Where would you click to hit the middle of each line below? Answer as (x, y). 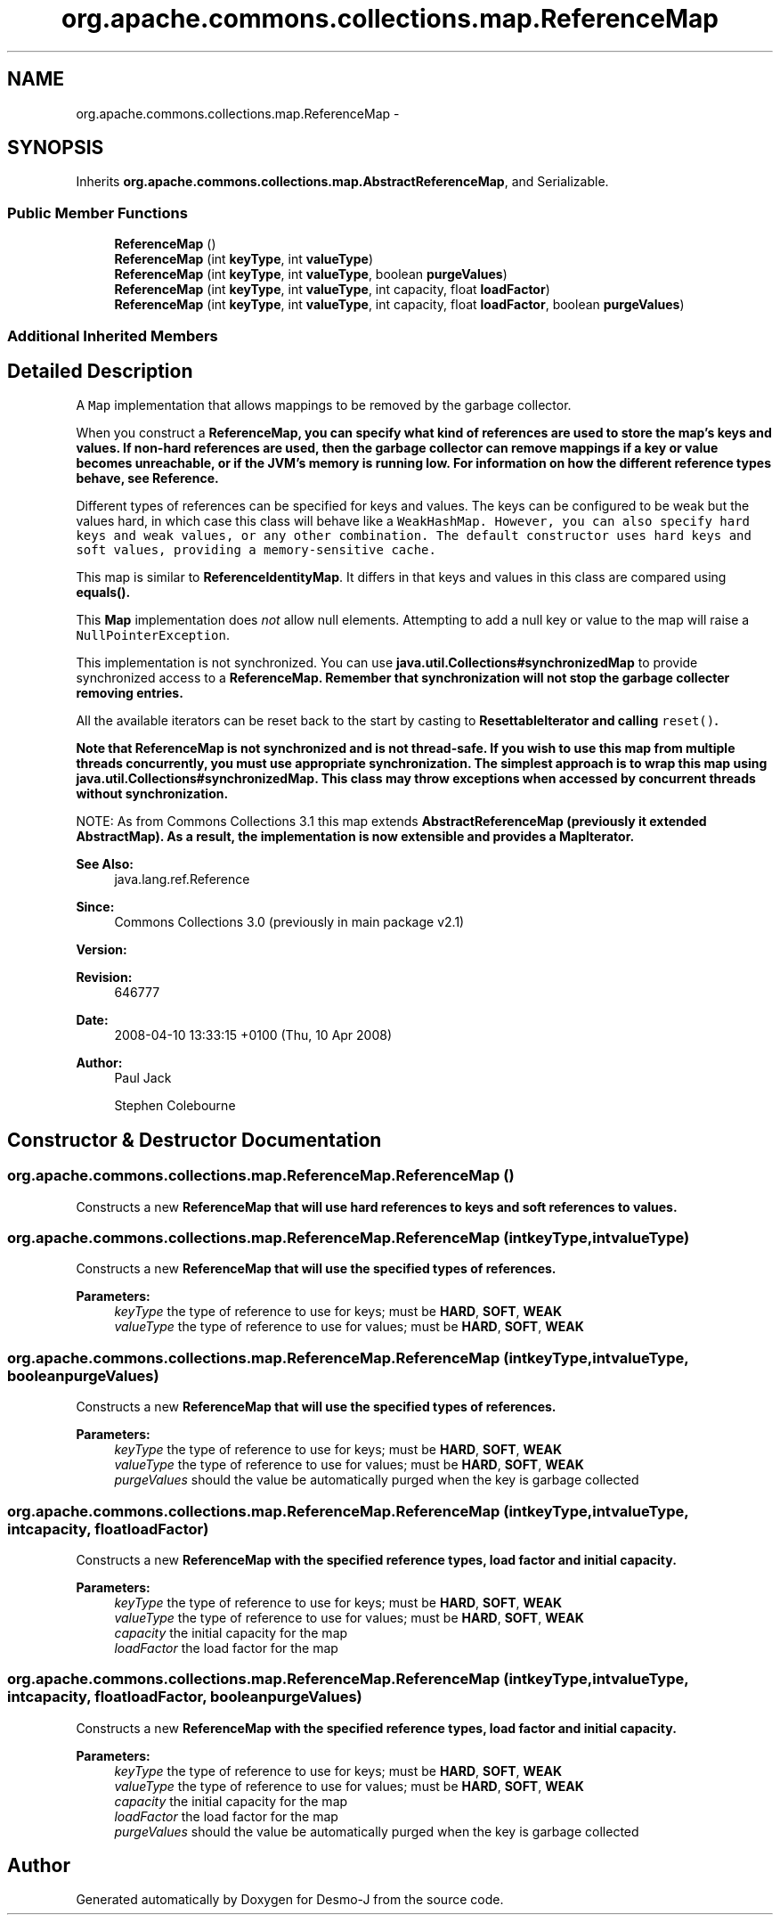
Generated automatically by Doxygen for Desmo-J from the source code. (290, 1900)
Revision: (104, 977)
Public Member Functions (97, 213)
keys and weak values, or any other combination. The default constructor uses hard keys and (414, 536)
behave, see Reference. (147, 478)
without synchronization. (152, 794)
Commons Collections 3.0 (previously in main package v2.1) (289, 922)
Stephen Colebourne (175, 1106)
